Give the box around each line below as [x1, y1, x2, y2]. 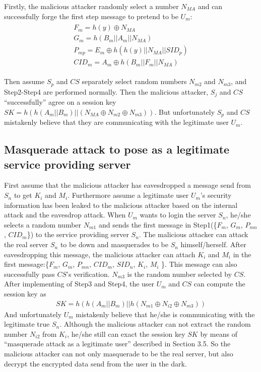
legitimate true [4, 319, 50, 329]
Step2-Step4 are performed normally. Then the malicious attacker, [4, 86, 209, 97]
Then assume [4, 76, 45, 87]
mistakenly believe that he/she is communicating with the [76, 309, 255, 319]
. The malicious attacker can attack [139, 229, 248, 240]
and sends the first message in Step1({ [98, 219, 217, 230]
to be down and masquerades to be [60, 239, 168, 250]
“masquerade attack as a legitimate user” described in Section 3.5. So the [4, 338, 231, 349]
